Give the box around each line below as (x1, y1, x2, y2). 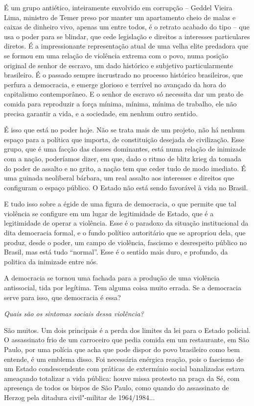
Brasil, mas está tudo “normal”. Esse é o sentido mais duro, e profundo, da (4, 247, 228, 257)
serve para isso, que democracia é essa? (4, 292, 121, 302)
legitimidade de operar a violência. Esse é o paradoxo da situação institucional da (4, 218, 249, 228)
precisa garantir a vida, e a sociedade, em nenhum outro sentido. (4, 108, 198, 118)
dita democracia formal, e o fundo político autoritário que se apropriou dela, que (4, 228, 246, 238)
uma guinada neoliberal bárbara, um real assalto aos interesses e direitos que (4, 173, 234, 183)
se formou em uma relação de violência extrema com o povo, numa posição (4, 50, 228, 60)
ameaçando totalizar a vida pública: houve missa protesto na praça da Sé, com (4, 373, 240, 383)
